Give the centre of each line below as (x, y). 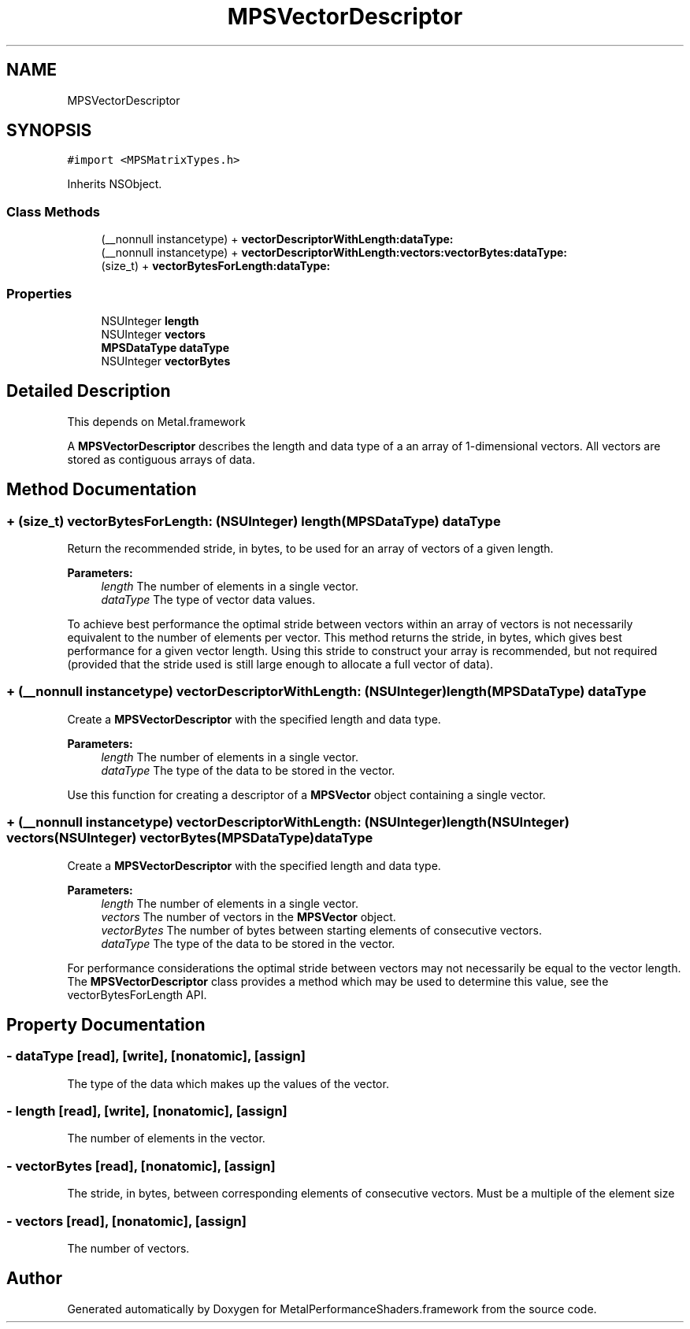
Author (34, 1279)
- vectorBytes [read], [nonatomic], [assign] (141, 1166)
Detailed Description (89, 391)
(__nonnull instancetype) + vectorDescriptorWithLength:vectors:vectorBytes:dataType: (334, 253)
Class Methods (53, 211)
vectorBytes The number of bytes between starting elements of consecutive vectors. (322, 930)
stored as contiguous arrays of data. (161, 459)
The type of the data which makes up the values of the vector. (228, 1083)
